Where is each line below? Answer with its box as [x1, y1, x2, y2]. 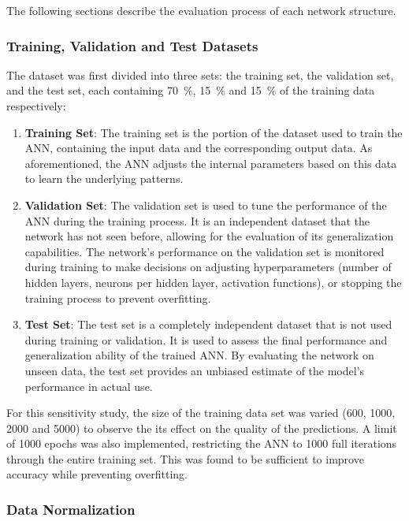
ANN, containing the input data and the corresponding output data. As [24, 140, 373, 156]
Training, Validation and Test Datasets [6, 35, 258, 55]
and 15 [229, 82, 262, 99]
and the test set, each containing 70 [6, 82, 178, 99]
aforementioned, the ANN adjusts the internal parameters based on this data [24, 154, 397, 171]
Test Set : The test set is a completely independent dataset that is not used [24, 316, 392, 333]
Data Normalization [6, 499, 136, 519]
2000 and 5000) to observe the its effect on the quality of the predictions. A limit [6, 419, 397, 436]
